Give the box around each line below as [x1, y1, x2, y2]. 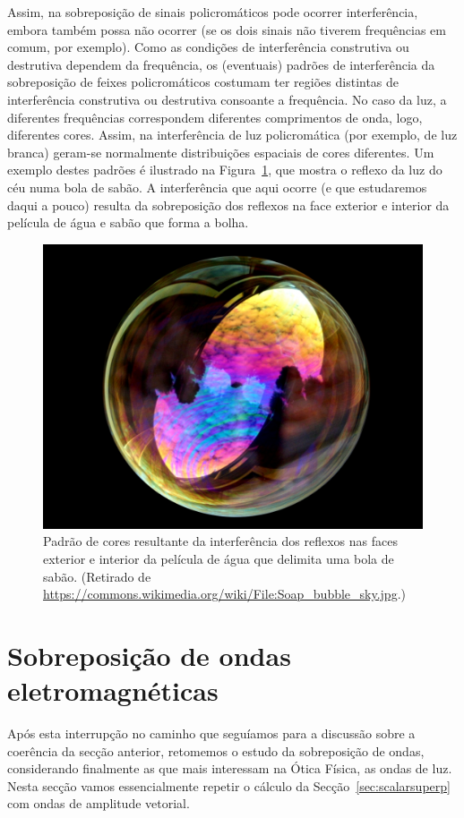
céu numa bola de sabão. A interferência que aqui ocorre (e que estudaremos [7, 177, 427, 196]
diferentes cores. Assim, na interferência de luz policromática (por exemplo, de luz [7, 125, 458, 144]
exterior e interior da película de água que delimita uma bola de [43, 549, 394, 567]
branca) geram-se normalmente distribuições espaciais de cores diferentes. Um [7, 142, 434, 161]
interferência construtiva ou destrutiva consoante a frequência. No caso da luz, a [7, 89, 447, 108]
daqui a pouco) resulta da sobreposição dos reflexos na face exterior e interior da [7, 195, 450, 214]
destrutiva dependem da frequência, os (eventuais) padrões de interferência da [7, 55, 435, 73]
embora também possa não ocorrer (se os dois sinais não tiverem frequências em [7, 20, 446, 38]
